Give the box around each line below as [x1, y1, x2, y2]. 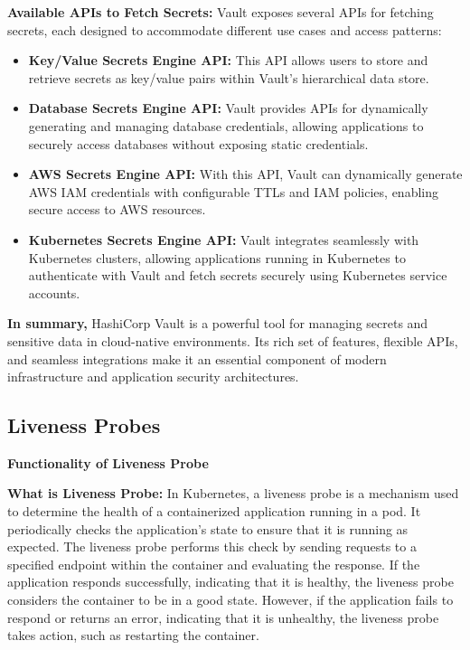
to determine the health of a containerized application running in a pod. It [7, 502, 421, 521]
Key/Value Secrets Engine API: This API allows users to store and [28, 51, 428, 70]
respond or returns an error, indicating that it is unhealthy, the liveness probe [7, 608, 439, 626]
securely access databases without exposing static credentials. [28, 134, 369, 153]
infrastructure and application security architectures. [7, 367, 299, 386]
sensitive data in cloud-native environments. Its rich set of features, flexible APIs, [7, 331, 458, 350]
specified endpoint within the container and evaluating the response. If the [7, 554, 420, 573]
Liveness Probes [7, 411, 161, 439]
